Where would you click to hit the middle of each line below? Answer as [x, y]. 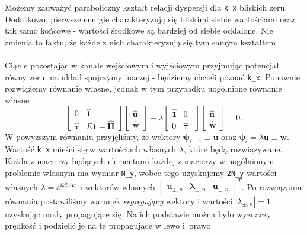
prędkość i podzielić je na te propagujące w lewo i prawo [108, 225]
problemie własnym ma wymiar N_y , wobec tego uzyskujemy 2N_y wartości [141, 172]
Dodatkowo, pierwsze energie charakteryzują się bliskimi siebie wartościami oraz [150, 19]
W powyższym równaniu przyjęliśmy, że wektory [93, 137]
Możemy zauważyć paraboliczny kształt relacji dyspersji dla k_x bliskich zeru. [146, 7]
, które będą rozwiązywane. [233, 149]
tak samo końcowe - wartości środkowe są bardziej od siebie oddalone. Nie [139, 30]
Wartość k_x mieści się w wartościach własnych [91, 149]
